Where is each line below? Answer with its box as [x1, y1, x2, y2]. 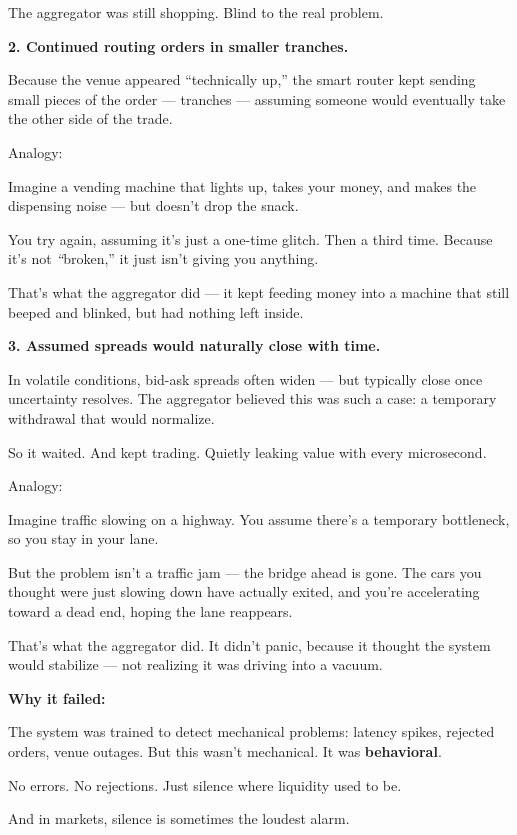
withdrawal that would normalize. [8, 407, 215, 428]
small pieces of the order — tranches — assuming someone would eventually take [8, 88, 506, 109]
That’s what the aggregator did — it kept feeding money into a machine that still [8, 281, 510, 302]
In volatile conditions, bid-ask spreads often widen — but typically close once [8, 368, 483, 389]
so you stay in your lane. [8, 528, 159, 549]
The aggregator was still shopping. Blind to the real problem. [8, 2, 384, 22]
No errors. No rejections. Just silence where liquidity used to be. [8, 774, 402, 795]
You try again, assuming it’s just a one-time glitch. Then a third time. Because [8, 228, 493, 249]
